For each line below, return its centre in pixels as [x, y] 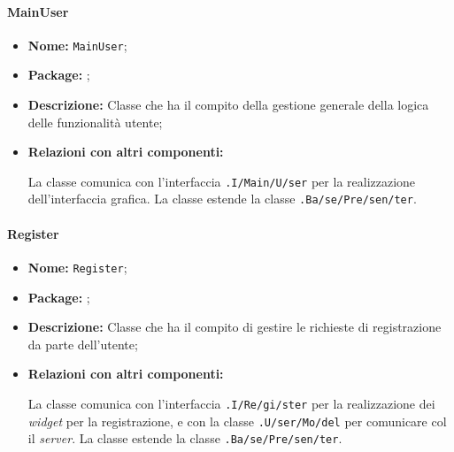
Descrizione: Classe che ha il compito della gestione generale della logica [228, 105]
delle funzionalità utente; [95, 122]
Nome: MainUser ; [77, 45]
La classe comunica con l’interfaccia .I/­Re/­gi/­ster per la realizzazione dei [231, 403]
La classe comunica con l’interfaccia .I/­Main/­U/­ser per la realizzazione [222, 181]
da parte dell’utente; [83, 344]
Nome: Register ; [77, 267]
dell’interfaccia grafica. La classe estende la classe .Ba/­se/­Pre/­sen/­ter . [222, 199]
